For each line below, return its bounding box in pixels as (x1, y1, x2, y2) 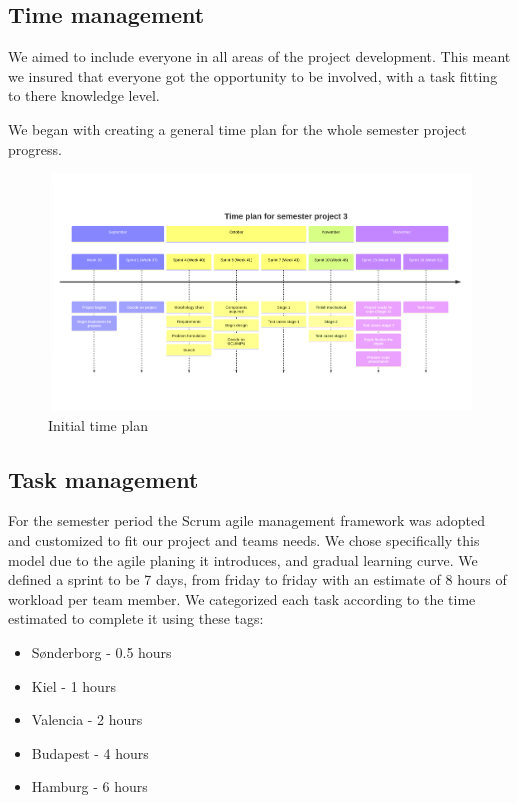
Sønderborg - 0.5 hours (31, 642, 172, 663)
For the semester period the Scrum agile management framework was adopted (8, 510, 486, 531)
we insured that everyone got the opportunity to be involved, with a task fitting (8, 65, 498, 86)
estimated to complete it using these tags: (8, 608, 264, 629)
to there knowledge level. (8, 85, 160, 106)
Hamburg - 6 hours (31, 776, 148, 797)
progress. (8, 138, 62, 159)
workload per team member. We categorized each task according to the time (8, 588, 476, 609)
